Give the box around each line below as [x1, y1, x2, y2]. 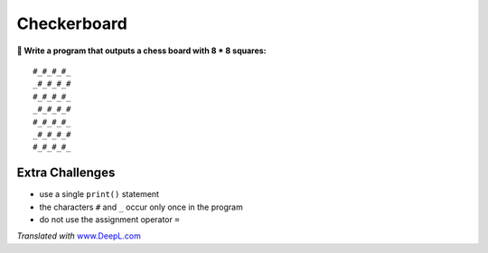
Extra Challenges [16, 165, 116, 181]
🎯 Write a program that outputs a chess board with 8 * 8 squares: [16, 45, 267, 56]
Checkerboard [16, 14, 128, 33]
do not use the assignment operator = [39, 213, 180, 225]
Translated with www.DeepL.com [16, 230, 142, 241]
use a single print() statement [39, 189, 160, 200]
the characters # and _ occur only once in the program [39, 201, 243, 212]
